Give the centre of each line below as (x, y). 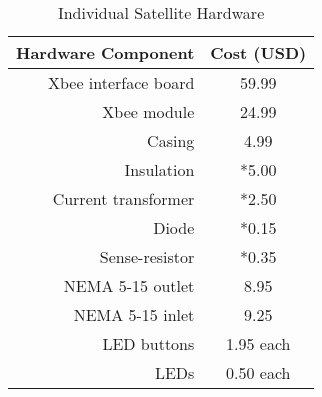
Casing (171, 140)
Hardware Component (105, 52)
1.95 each (258, 343)
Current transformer (123, 198)
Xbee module (148, 111)
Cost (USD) (258, 52)
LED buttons (148, 343)
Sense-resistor (147, 256)
